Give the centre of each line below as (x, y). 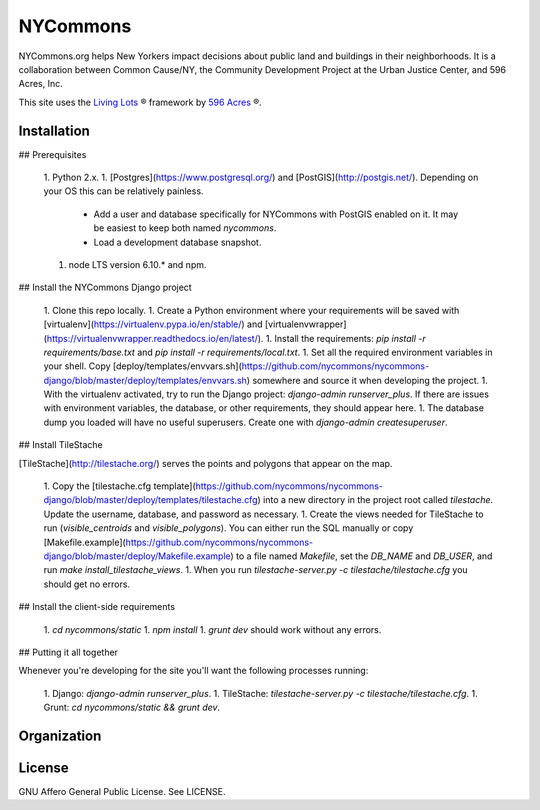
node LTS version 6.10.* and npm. (137, 264)
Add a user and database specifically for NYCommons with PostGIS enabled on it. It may (276, 214)
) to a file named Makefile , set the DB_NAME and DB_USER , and (361, 556)
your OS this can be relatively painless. (123, 191)
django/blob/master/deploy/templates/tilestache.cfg (150, 500)
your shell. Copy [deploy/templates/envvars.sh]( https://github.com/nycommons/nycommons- (236, 366)
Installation (54, 130)
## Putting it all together (68, 652)
